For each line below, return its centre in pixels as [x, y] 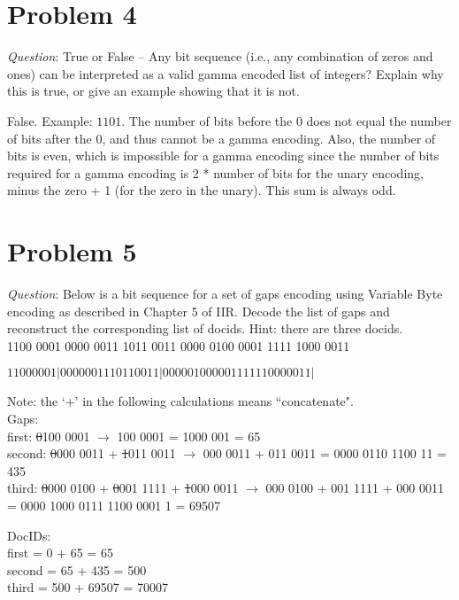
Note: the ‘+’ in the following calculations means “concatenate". [180, 401]
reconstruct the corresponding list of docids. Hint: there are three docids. [205, 328]
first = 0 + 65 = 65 [60, 553]
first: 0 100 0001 [49, 436]
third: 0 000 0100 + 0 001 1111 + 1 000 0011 [123, 488]
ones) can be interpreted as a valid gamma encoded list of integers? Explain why [226, 73]
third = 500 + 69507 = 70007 [88, 587]
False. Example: [50, 120]
